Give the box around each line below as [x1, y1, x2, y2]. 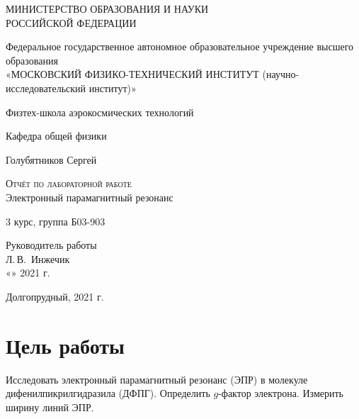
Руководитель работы [6, 238, 97, 252]
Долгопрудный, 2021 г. [6, 289, 104, 303]
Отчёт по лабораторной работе [6, 176, 132, 191]
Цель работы [6, 330, 125, 359]
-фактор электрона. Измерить [218, 386, 343, 401]
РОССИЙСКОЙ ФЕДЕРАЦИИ [6, 15, 137, 30]
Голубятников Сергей [6, 152, 97, 167]
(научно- [262, 67, 300, 82]
